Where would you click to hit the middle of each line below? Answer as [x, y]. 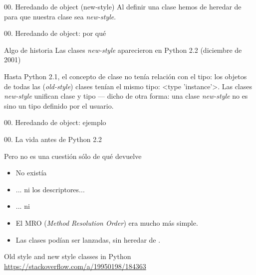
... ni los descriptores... [50, 189]
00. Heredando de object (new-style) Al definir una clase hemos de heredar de [123, 6]
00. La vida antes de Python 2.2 [53, 139]
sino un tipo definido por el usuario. [59, 105]
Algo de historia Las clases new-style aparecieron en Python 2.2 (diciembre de [123, 50]
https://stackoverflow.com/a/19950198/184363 [75, 266]
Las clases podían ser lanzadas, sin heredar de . [88, 239]
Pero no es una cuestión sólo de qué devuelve [73, 156]
